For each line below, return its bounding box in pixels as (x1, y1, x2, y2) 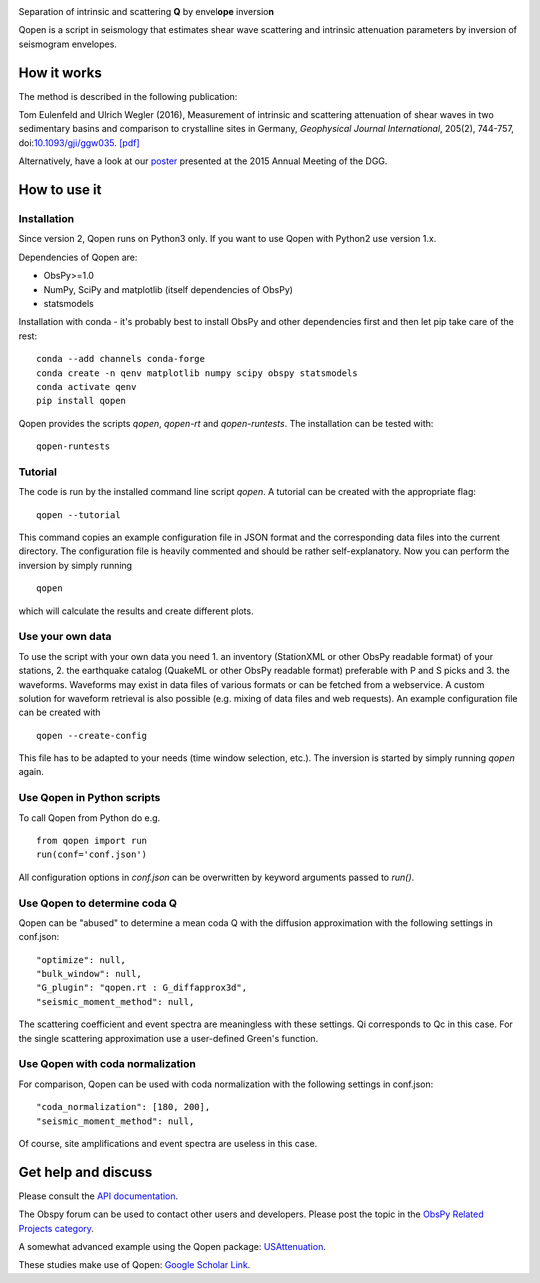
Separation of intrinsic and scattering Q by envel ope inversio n (18, 6, 275, 17)
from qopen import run (36, 835, 148, 846)
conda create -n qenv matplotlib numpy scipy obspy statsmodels (36, 367, 359, 379)
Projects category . (18, 1222, 95, 1234)
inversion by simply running (18, 559, 133, 571)
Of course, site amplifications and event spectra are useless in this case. (18, 1137, 318, 1149)
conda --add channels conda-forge (36, 353, 205, 365)
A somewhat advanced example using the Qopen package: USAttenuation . (18, 1241, 327, 1253)
